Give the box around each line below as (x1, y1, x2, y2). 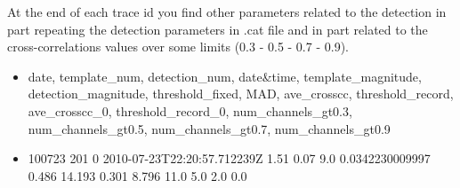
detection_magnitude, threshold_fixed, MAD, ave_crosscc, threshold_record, (28, 84, 454, 103)
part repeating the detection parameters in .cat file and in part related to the (7, 20, 428, 38)
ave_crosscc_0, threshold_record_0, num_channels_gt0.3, (28, 101, 352, 120)
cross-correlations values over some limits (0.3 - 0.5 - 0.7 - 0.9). (7, 37, 349, 56)
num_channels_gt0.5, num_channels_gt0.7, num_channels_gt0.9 (28, 119, 391, 137)
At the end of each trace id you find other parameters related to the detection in (7, 3, 447, 20)
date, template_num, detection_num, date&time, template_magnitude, (28, 67, 422, 85)
